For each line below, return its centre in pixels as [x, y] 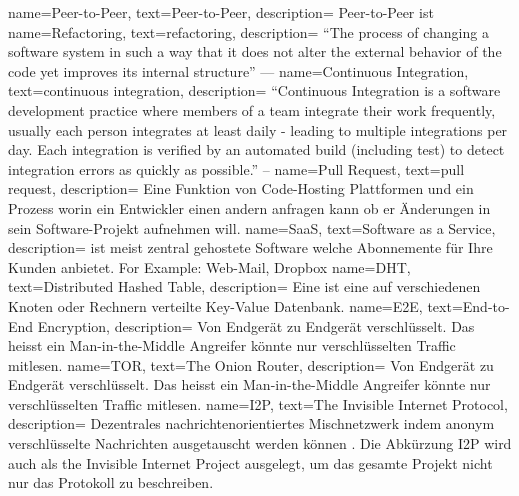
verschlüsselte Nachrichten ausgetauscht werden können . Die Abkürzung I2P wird [260, 443]
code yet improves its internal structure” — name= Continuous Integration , [238, 70]
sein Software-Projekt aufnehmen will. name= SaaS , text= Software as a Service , [252, 227]
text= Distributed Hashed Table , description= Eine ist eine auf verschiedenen [244, 286]
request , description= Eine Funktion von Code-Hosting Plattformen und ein [241, 188]
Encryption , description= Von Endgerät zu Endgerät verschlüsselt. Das [256, 325]
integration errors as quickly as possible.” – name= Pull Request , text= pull [236, 168]
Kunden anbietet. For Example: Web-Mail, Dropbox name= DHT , [209, 266]
